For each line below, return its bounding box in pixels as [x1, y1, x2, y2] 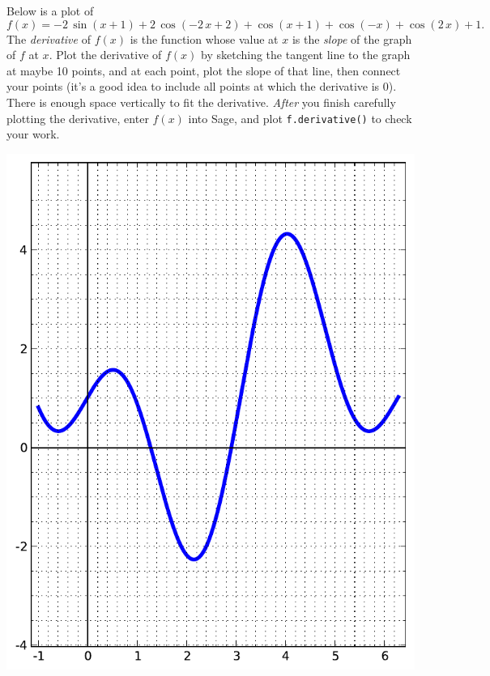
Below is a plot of [6, 2, 94, 19]
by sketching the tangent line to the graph [201, 46, 411, 63]
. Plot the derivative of [49, 46, 162, 63]
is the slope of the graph [292, 30, 412, 47]
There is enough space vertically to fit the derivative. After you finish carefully [6, 93, 396, 110]
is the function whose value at [130, 30, 279, 47]
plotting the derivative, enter [6, 109, 149, 126]
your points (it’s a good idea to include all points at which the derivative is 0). [6, 78, 397, 95]
